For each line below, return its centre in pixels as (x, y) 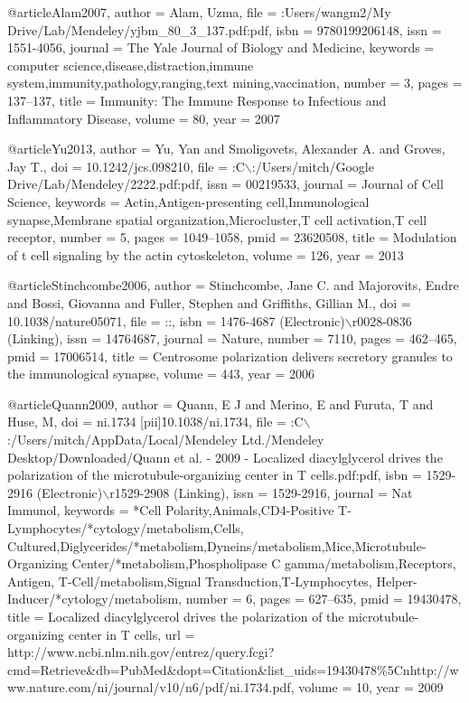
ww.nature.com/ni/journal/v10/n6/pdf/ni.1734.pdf (149, 687)
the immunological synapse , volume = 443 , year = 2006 (161, 374)
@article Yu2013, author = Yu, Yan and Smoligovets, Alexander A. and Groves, (226, 149)
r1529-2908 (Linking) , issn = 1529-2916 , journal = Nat (261, 492)
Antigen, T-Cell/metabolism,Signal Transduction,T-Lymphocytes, (190, 581)
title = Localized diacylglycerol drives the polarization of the (176, 616)
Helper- (397, 581)
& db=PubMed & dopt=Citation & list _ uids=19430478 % (237, 669)
